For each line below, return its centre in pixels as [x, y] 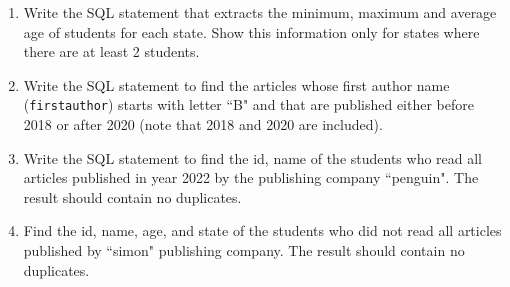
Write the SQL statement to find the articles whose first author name [236, 84]
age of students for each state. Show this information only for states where [251, 31]
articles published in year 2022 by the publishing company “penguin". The [251, 177]
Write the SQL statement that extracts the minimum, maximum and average [260, 12]
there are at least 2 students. [111, 51]
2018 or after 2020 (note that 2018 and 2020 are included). [203, 124]
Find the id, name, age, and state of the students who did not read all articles [262, 230]
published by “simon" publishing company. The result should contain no [244, 250]
